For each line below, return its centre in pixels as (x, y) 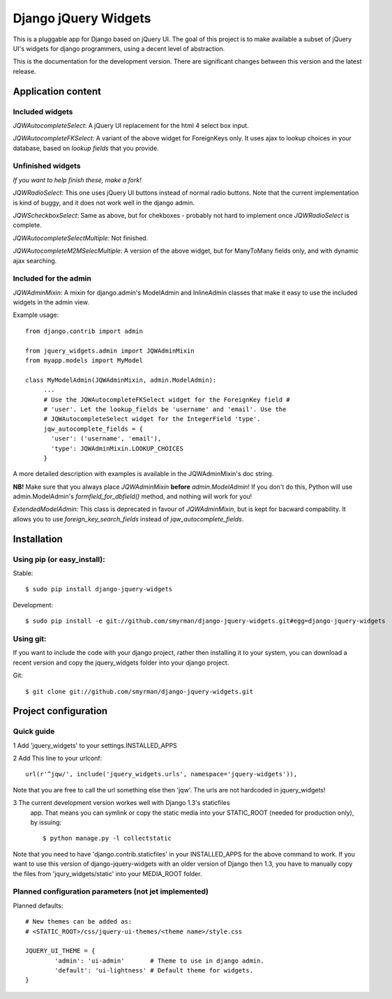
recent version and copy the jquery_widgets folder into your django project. (121, 663)
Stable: (23, 573)
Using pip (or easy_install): (59, 559)
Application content (57, 91)
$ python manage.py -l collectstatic (107, 838)
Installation (38, 539)
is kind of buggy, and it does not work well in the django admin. (104, 202)
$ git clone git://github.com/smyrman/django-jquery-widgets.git (140, 691)
